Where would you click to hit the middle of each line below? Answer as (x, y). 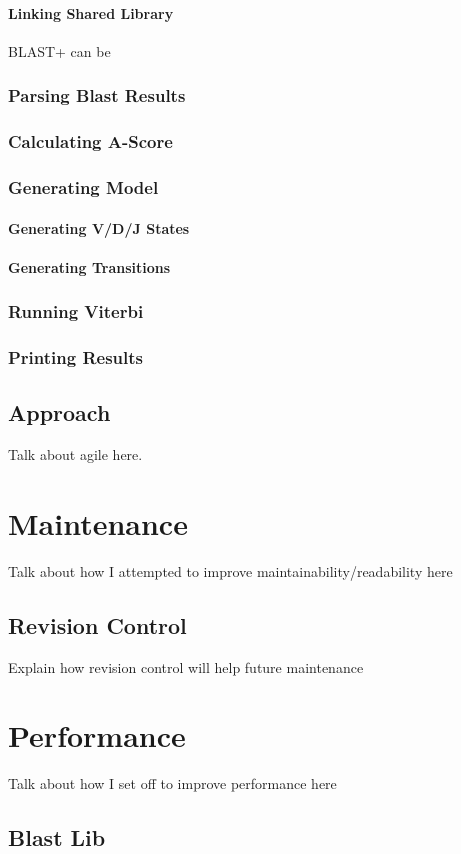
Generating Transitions (89, 266)
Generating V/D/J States (99, 227)
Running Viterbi (76, 311)
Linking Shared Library (91, 12)
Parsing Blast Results (97, 95)
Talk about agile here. (75, 454)
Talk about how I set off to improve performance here (172, 783)
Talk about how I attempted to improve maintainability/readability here (230, 570)
